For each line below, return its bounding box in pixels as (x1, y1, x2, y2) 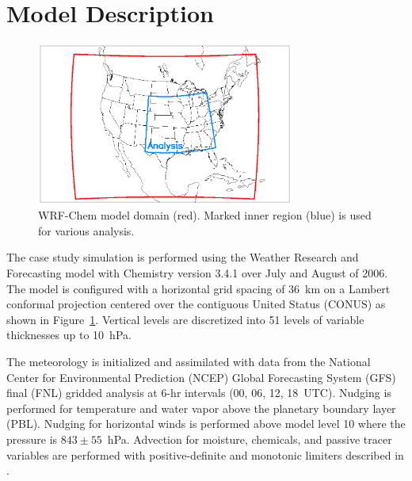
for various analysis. (38, 222, 135, 239)
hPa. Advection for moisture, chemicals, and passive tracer (107, 430, 392, 447)
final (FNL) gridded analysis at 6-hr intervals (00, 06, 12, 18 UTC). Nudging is (6, 384, 391, 401)
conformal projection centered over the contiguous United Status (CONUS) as (6, 296, 386, 312)
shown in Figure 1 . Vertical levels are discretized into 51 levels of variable (6, 311, 364, 327)
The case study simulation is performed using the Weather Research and (6, 249, 359, 265)
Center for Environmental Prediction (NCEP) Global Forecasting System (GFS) (6, 368, 396, 385)
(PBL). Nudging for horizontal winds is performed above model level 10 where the (6, 415, 406, 432)
